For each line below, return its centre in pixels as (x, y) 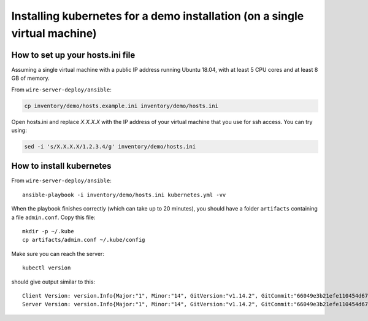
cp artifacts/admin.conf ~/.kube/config (84, 240)
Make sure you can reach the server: (58, 253)
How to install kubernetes (61, 166)
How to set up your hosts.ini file (73, 55)
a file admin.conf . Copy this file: (53, 217)
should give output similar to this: (53, 282)
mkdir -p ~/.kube (48, 231)
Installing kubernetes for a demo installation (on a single (158, 16)
